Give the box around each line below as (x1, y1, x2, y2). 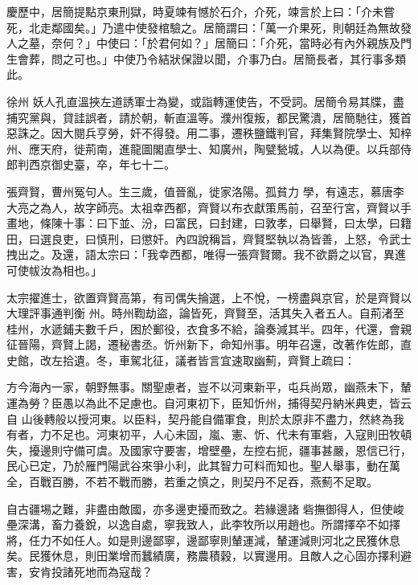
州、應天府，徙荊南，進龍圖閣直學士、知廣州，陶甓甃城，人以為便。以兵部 (6, 140, 400, 157)
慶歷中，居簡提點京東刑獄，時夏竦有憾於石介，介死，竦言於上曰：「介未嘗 (6, 3, 395, 19)
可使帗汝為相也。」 (6, 261, 102, 278)
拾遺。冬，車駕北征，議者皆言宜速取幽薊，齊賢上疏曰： (62, 351, 355, 368)
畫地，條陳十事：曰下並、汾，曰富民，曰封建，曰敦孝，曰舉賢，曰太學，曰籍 (6, 215, 412, 231)
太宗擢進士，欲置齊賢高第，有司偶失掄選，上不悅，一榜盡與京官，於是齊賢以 (6, 288, 412, 305)
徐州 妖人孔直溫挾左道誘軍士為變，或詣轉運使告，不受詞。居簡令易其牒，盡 (6, 92, 404, 109)
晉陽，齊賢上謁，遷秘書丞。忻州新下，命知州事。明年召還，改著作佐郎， (17, 336, 400, 353)
